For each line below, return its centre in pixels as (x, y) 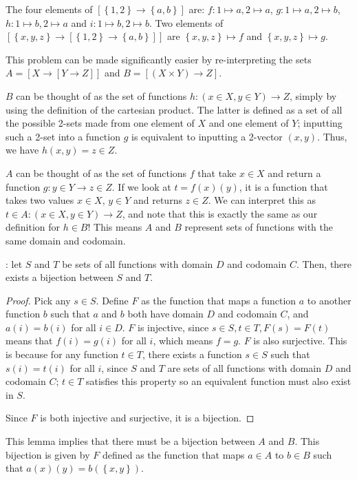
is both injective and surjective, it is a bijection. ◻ (147, 418)
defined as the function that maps (173, 454)
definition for (33, 227)
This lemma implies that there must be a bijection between (130, 441)
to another (329, 300)
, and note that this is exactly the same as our (220, 213)
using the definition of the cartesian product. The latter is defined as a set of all (174, 109)
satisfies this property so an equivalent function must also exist (218, 381)
